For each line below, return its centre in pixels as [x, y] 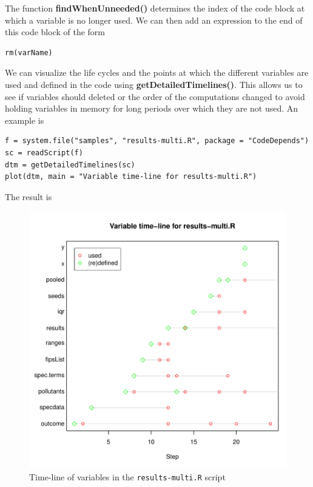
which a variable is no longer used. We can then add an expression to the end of [154, 20]
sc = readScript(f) [44, 153]
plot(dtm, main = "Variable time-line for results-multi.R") [131, 177]
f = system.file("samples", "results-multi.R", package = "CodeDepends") [157, 141]
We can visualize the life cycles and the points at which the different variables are [157, 72]
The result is [29, 196]
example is [25, 120]
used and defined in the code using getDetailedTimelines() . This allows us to [154, 84]
